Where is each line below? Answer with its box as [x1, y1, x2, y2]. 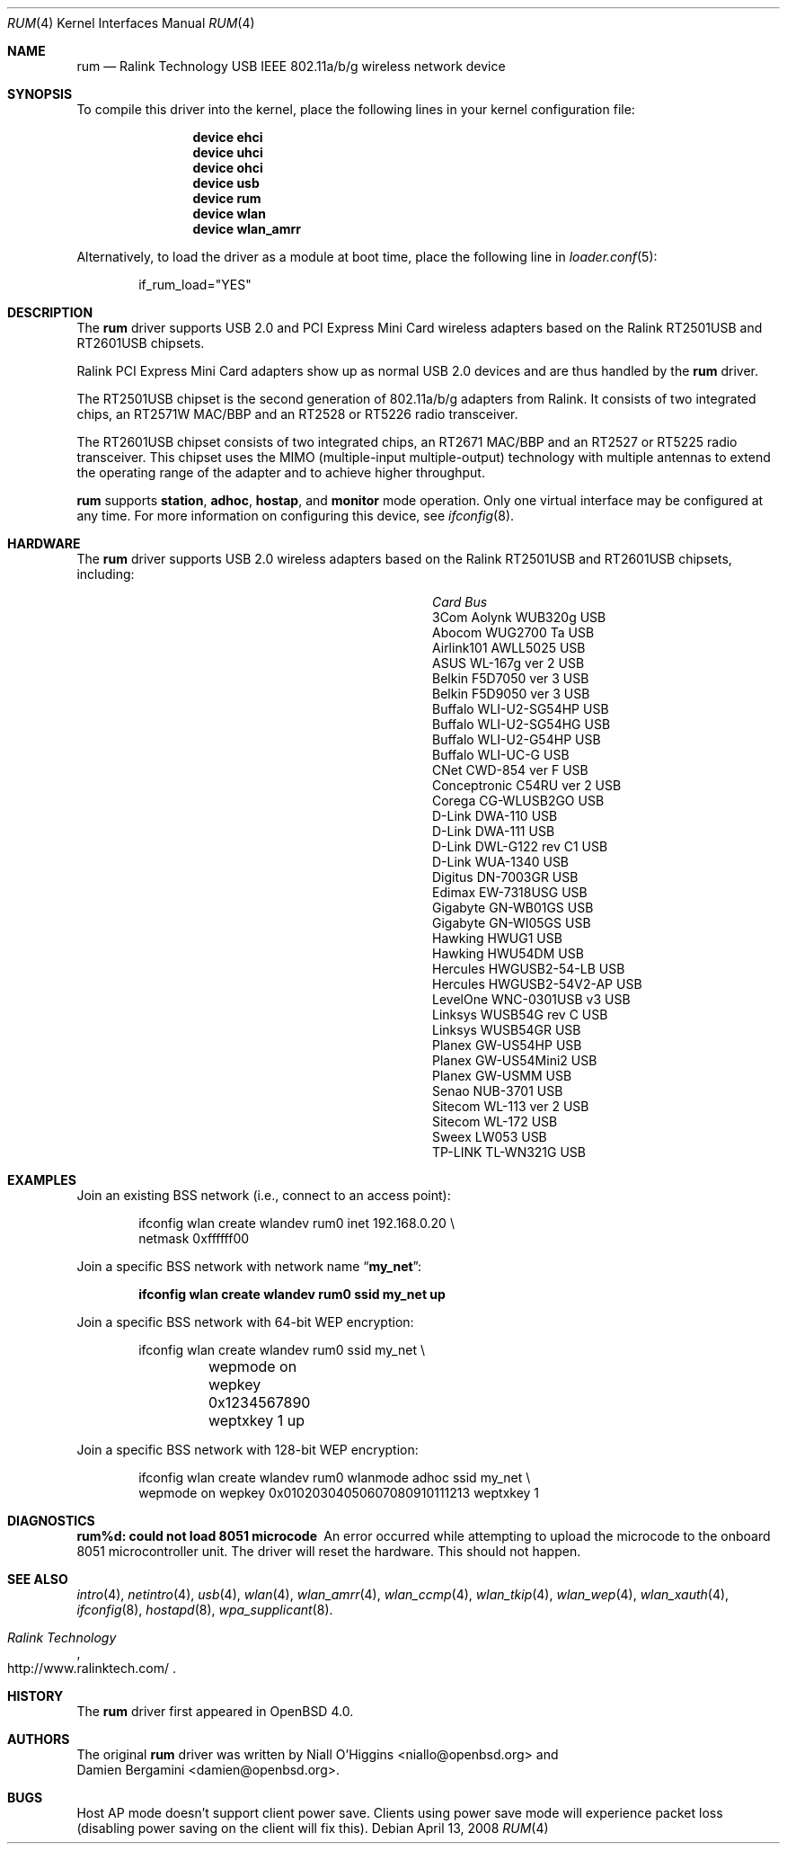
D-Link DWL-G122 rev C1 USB [432, 839, 608, 854]
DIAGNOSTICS [7, 1513, 95, 1528]
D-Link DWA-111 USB [432, 823, 555, 839]
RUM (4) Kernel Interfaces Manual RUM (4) [7, 15, 255, 31]
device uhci [192, 145, 263, 160]
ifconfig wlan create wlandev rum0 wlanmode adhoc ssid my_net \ [138, 1470, 531, 1485]
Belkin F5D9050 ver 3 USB [432, 686, 590, 701]
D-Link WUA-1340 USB [432, 854, 570, 869]
